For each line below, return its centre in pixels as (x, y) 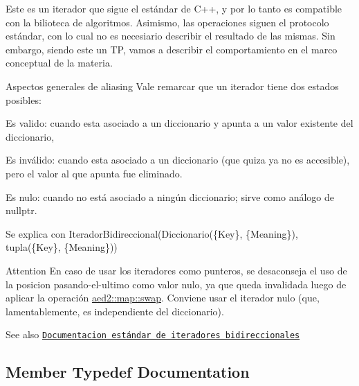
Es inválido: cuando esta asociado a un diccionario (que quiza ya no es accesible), (178, 160)
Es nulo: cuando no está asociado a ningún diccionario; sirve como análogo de (170, 196)
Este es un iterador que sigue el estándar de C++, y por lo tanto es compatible (174, 8)
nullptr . (21, 210)
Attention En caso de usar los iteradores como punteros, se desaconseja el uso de (176, 270)
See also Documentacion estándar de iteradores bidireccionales (153, 334)
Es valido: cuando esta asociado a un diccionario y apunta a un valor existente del (179, 123)
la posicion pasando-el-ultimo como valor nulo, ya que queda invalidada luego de (176, 284)
